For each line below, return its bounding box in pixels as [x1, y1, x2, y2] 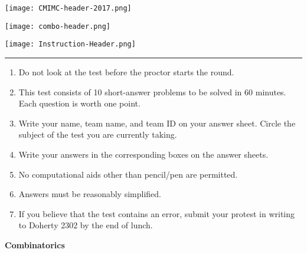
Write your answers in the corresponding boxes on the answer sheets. [18, 148, 269, 160]
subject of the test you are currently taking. [18, 128, 177, 141]
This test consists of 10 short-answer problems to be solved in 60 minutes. [18, 85, 286, 98]
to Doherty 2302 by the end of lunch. [18, 219, 153, 231]
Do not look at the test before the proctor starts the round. [18, 65, 234, 78]
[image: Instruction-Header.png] [5, 40, 136, 49]
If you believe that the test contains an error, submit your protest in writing [18, 207, 295, 219]
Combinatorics [5, 238, 65, 251]
